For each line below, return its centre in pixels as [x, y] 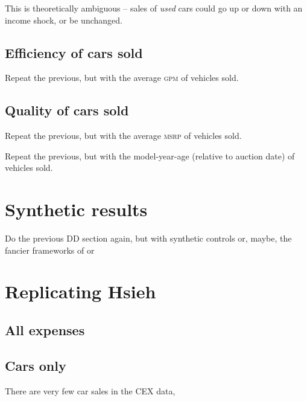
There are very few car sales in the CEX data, [90, 390]
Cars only [36, 365]
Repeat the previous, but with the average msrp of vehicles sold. [123, 136]
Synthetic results [76, 209]
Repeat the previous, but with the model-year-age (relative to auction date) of [150, 156]
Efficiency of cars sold [74, 52]
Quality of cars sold [67, 110]
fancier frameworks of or [50, 250]
